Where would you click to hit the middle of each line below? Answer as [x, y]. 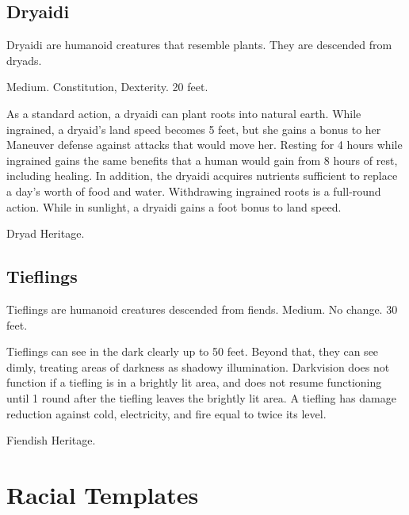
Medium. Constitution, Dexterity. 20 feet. [107, 87]
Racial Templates [103, 494]
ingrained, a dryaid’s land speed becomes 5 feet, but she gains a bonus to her [194, 129]
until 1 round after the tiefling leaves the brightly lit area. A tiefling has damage [201, 397]
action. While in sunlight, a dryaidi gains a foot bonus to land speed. [174, 206]
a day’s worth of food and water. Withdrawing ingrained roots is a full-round [194, 191]
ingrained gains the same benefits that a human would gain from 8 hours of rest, [202, 160]
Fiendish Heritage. [51, 440]
